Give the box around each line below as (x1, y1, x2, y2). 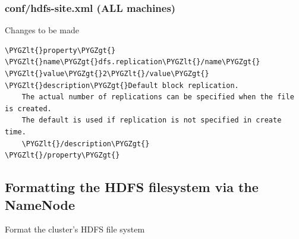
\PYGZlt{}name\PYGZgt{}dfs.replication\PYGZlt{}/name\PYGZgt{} (5, 58, 260, 67)
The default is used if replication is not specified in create (21, 116, 282, 125)
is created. (5, 104, 52, 113)
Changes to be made (5, 24, 79, 36)
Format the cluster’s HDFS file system (5, 223, 145, 235)
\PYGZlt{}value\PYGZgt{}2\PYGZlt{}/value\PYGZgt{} (5, 70, 209, 78)
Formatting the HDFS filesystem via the (5, 178, 259, 196)
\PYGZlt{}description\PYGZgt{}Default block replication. (5, 81, 239, 90)
